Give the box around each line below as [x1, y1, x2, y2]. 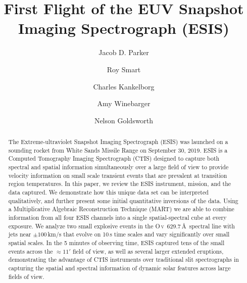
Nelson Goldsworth [94, 115, 154, 125]
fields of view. [8, 272, 44, 280]
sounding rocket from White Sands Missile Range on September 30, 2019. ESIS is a [8, 146, 228, 154]
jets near [8, 230, 31, 239]
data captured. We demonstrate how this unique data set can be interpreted [8, 188, 209, 197]
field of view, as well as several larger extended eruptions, [72, 247, 224, 255]
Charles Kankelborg [93, 81, 155, 91]
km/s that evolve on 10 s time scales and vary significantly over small [47, 230, 230, 239]
